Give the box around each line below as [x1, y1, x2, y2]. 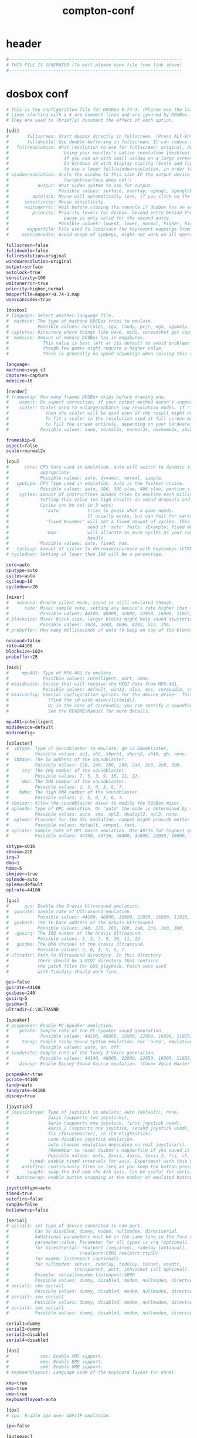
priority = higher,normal [6, 286, 64, 291]
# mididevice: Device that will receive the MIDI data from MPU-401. [6, 681, 180, 687]
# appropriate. [6, 470, 72, 476]
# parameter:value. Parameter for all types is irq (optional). [6, 1239, 191, 1245]
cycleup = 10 [6, 578, 33, 584]
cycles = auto [6, 573, 35, 579]
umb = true [6, 1391, 28, 1397]
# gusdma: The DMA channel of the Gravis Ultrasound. [6, 941, 145, 948]
